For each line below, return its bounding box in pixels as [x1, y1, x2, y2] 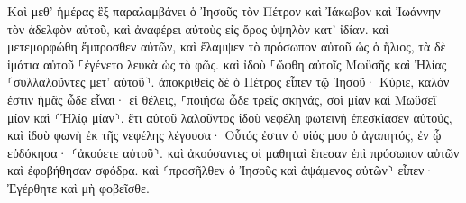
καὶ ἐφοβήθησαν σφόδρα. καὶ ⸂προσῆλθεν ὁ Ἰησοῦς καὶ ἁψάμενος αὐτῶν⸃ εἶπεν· [7, 161, 434, 180]
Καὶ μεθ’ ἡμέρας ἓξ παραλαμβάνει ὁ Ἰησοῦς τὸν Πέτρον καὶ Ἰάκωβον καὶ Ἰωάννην [7, 2, 441, 20]
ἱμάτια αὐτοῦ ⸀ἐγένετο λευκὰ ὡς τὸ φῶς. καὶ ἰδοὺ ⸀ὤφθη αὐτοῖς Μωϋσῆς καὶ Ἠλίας [7, 54, 447, 73]
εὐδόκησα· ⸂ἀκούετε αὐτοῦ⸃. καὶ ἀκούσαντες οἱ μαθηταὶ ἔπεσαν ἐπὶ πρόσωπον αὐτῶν [7, 143, 460, 161]
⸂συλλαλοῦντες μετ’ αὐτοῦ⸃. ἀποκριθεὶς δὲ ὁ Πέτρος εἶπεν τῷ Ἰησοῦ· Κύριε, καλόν [7, 72, 450, 91]
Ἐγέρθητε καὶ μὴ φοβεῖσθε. [7, 178, 150, 197]
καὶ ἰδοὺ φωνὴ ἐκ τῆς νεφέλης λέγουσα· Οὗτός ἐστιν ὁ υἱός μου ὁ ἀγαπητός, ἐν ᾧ [7, 125, 442, 144]
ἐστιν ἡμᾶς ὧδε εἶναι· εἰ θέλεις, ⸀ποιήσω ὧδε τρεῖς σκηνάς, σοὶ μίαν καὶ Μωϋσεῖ [7, 89, 437, 108]
